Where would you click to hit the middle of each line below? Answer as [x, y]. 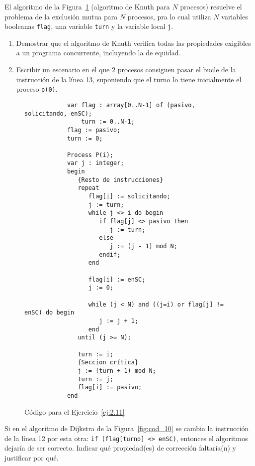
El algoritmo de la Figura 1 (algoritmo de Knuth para [87, 6]
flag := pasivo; [94, 130]
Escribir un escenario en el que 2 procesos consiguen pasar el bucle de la [126, 70]
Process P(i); [90, 155]
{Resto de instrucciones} [121, 180]
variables [235, 16]
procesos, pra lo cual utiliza [169, 16]
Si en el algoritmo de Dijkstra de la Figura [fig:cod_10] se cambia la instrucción [127, 428]
